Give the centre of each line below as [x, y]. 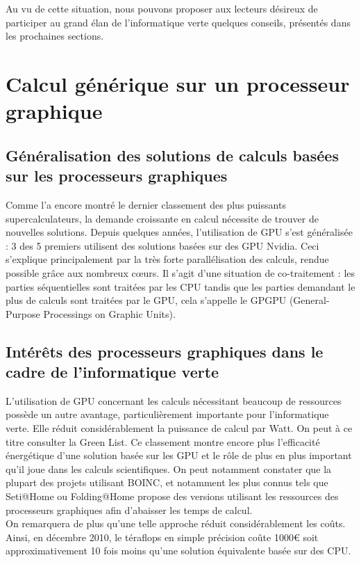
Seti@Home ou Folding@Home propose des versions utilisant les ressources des [172, 496]
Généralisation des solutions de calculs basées [172, 155]
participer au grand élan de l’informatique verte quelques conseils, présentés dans [178, 22]
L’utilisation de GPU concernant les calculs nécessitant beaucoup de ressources [174, 400]
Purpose [23, 313]
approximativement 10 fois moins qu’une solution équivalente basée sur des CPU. [178, 551]
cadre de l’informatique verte [112, 372]
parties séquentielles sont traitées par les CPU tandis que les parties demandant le [180, 286]
